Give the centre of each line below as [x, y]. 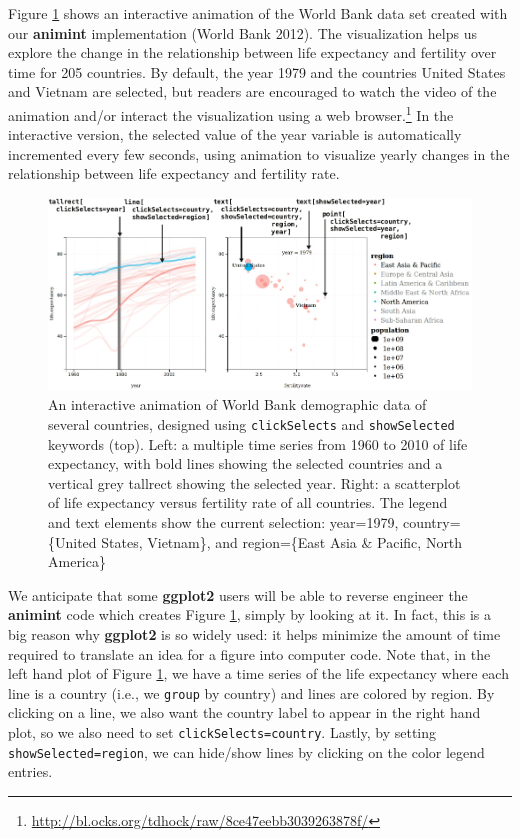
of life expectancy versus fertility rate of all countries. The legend [248, 502]
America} [77, 561]
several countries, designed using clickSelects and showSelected [251, 423]
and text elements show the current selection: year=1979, [223, 521]
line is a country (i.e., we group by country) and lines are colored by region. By [251, 692]
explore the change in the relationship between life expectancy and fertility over [252, 52]
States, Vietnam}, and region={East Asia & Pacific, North [282, 541]
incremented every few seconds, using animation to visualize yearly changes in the [259, 153]
